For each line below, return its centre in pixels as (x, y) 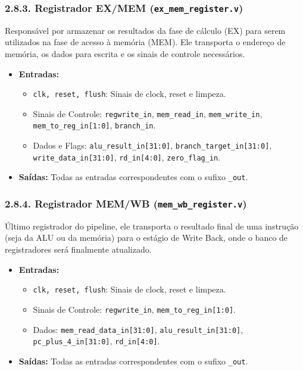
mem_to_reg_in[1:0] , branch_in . (94, 125)
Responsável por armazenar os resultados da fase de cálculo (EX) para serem (145, 30)
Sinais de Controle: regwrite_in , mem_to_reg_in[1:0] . (134, 309)
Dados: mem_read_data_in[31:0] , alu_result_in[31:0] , (138, 329)
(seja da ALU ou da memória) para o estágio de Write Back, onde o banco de (146, 238)
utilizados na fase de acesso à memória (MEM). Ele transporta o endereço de (145, 42)
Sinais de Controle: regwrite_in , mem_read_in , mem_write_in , (148, 113)
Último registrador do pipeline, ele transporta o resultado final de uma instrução (152, 226)
